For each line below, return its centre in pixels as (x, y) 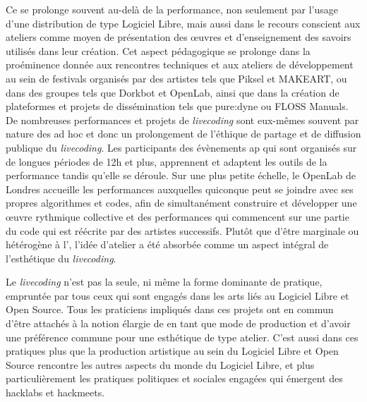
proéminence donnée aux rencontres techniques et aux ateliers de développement (180, 65)
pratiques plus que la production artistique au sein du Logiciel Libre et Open (172, 351)
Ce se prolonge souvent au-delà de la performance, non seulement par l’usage (172, 9)
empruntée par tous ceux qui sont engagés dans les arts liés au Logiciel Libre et (178, 295)
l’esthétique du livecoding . (61, 258)
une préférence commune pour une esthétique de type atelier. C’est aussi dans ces (182, 337)
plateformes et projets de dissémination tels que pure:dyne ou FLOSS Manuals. (177, 106)
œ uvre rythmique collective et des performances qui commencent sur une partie (178, 216)
